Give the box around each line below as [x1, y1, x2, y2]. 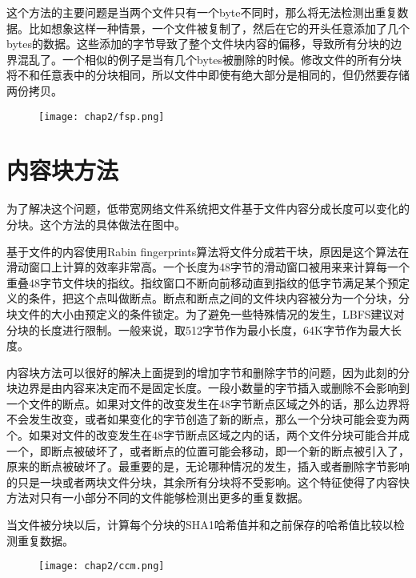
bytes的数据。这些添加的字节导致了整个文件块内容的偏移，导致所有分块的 [6, 35, 390, 52]
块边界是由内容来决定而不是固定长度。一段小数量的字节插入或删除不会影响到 [6, 379, 410, 396]
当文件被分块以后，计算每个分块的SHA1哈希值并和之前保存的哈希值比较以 [6, 516, 394, 533]
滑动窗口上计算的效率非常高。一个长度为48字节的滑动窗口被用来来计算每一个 [6, 259, 410, 275]
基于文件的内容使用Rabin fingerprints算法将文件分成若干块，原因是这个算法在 [6, 243, 410, 259]
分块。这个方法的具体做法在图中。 [6, 215, 186, 232]
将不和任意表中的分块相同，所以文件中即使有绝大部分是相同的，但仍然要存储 [6, 66, 410, 83]
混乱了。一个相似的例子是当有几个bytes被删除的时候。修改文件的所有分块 [17, 50, 402, 67]
